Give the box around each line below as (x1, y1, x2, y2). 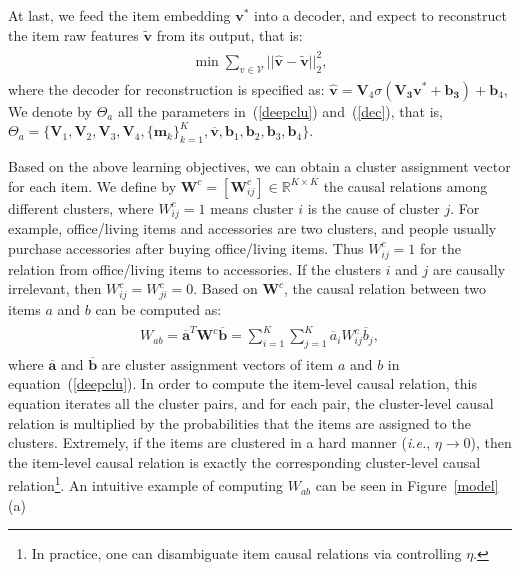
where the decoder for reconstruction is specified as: (8, 78, 325, 99)
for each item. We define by (8, 175, 177, 196)
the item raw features (8, 24, 139, 45)
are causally (432, 258, 506, 279)
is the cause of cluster (307, 197, 440, 218)
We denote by (8, 100, 92, 121)
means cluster (210, 197, 294, 218)
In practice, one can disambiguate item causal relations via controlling (31, 543, 462, 564)
